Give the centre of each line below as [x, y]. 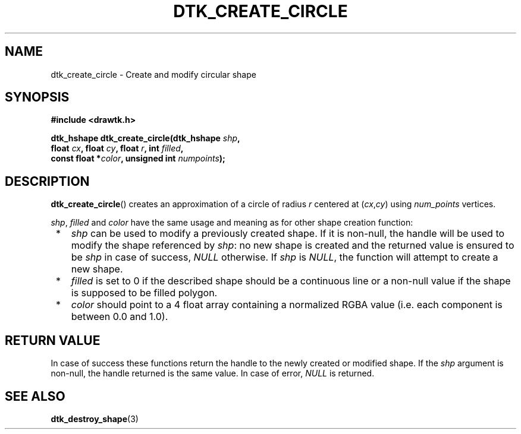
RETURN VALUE [53, 340]
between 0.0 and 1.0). [120, 317]
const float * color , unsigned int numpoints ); [138, 159]
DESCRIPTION [47, 181]
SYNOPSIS [37, 97]
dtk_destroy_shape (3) [95, 419]
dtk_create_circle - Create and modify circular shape [153, 74]
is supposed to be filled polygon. [144, 293]
